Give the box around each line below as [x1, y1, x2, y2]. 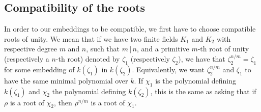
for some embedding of [4, 64, 75, 74]
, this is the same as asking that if [150, 86, 256, 96]
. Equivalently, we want [132, 64, 205, 74]
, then [54, 97, 72, 107]
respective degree [4, 43, 57, 54]
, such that [86, 43, 120, 54]
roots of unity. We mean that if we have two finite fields [4, 33, 178, 44]
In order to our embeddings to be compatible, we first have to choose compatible [4, 23, 256, 34]
